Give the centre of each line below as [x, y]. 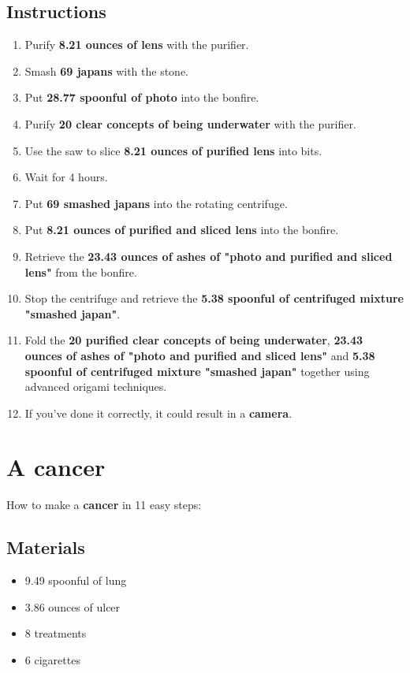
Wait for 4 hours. [66, 177]
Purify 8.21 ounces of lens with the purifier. [137, 45]
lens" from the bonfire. [81, 271]
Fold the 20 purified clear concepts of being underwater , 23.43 [194, 340]
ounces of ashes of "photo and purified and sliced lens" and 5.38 [200, 355]
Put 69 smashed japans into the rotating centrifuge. [156, 203]
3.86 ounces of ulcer [73, 606]
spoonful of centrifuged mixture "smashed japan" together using [197, 371]
